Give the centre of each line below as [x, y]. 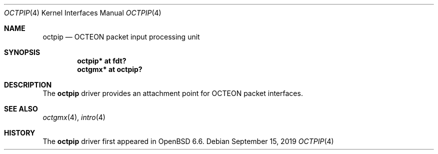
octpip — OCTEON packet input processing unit [121, 37]
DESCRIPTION [28, 85]
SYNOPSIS [22, 52]
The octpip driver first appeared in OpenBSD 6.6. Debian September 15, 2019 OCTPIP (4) [188, 141]
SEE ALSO [21, 109]
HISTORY [20, 133]
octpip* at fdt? [102, 61]
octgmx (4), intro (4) [74, 117]
